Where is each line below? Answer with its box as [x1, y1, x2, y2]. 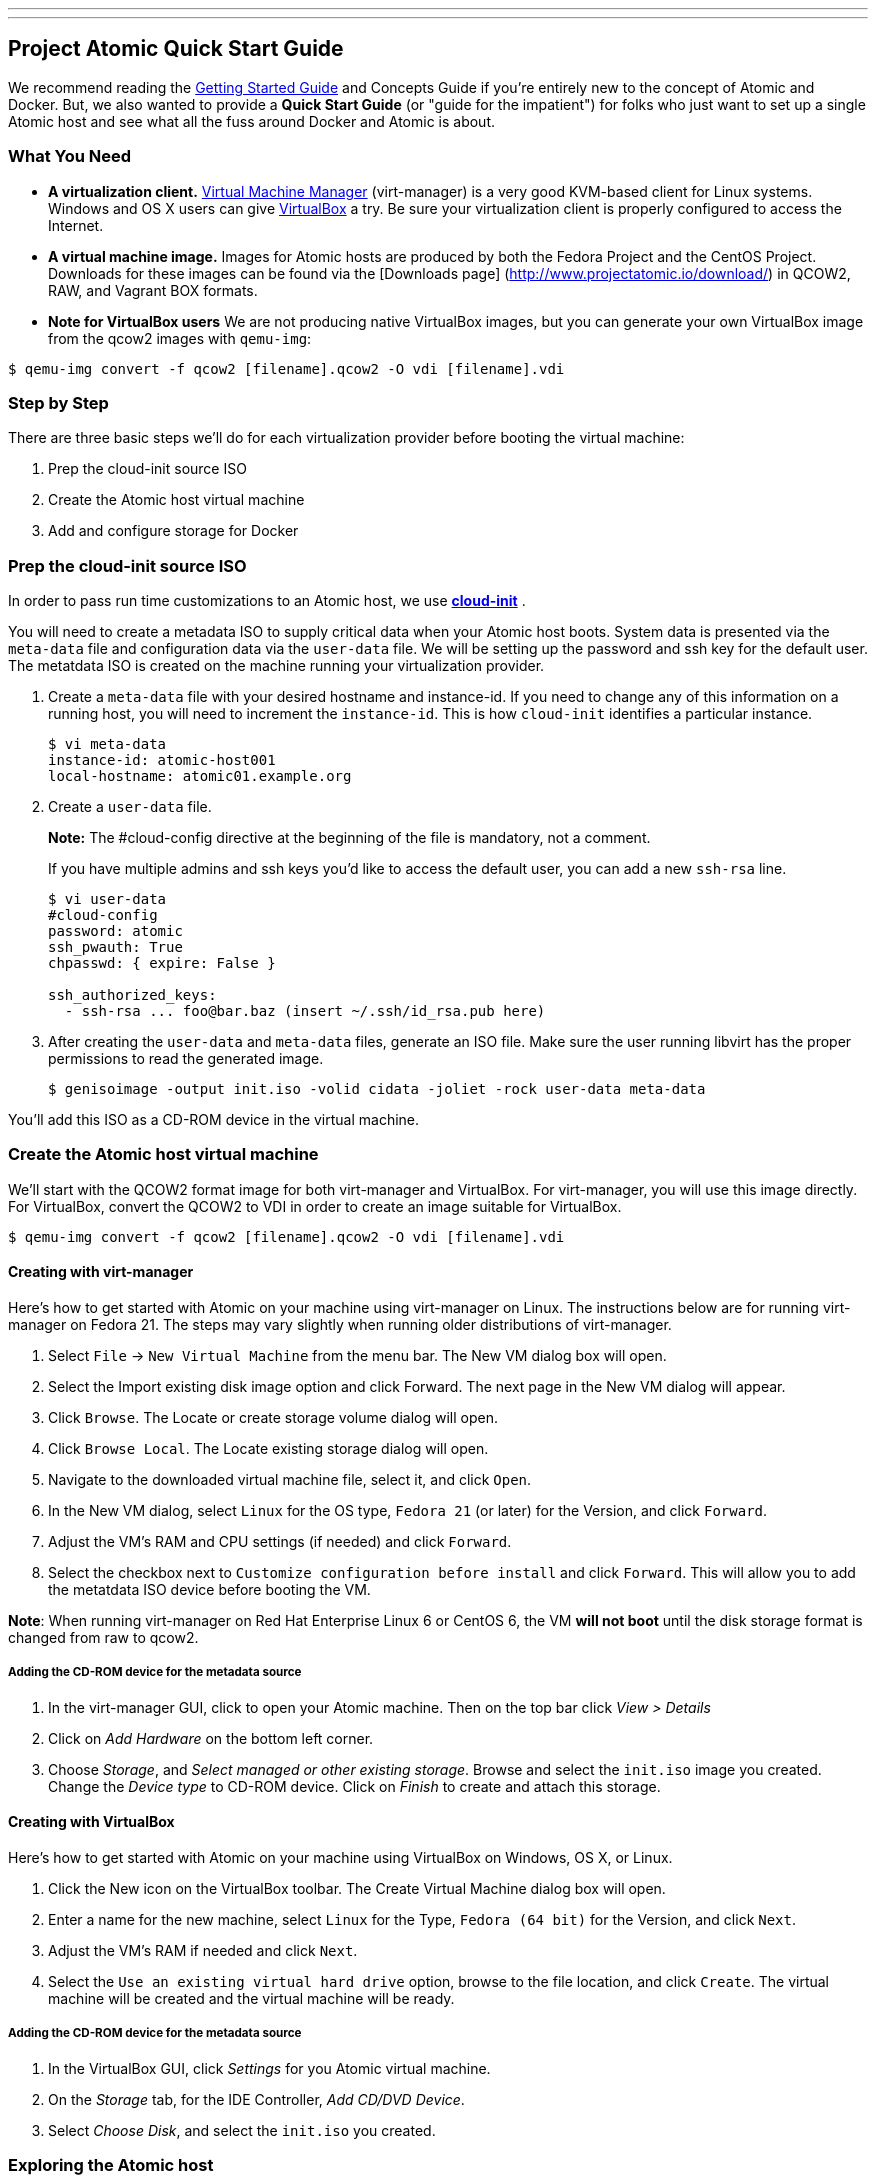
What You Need [8, 146, 132, 167]
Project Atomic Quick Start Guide [8, 36, 344, 62]
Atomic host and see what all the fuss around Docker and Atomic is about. [8, 112, 495, 130]
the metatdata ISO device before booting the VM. [48, 1581, 371, 1599]
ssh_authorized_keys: [48, 987, 217, 1004]
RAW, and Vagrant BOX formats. [48, 281, 258, 299]
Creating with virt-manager [8, 1263, 194, 1281]
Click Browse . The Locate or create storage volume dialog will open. [48, 1409, 498, 1427]
